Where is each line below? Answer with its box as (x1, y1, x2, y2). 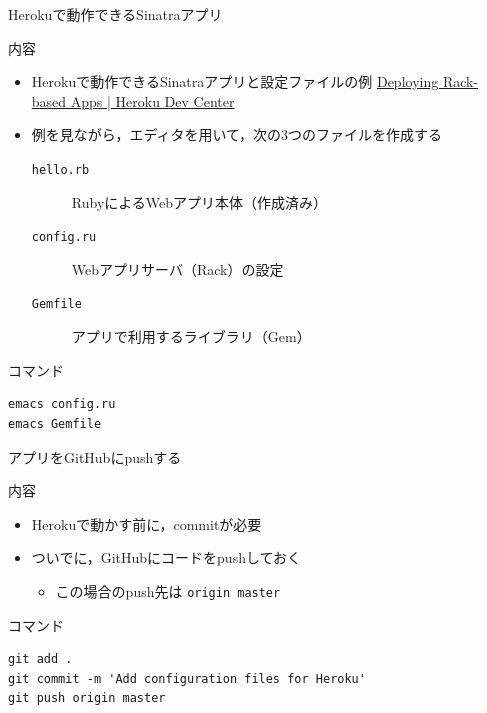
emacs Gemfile (8, 416, 102, 431)
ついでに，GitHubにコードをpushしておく (31, 547, 302, 568)
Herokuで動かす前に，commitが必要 (31, 513, 262, 534)
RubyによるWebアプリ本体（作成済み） (71, 191, 328, 212)
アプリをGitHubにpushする (8, 446, 182, 467)
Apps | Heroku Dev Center (70, 90, 235, 111)
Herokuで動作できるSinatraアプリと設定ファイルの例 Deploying (31, 71, 439, 92)
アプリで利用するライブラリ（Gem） (71, 326, 311, 347)
